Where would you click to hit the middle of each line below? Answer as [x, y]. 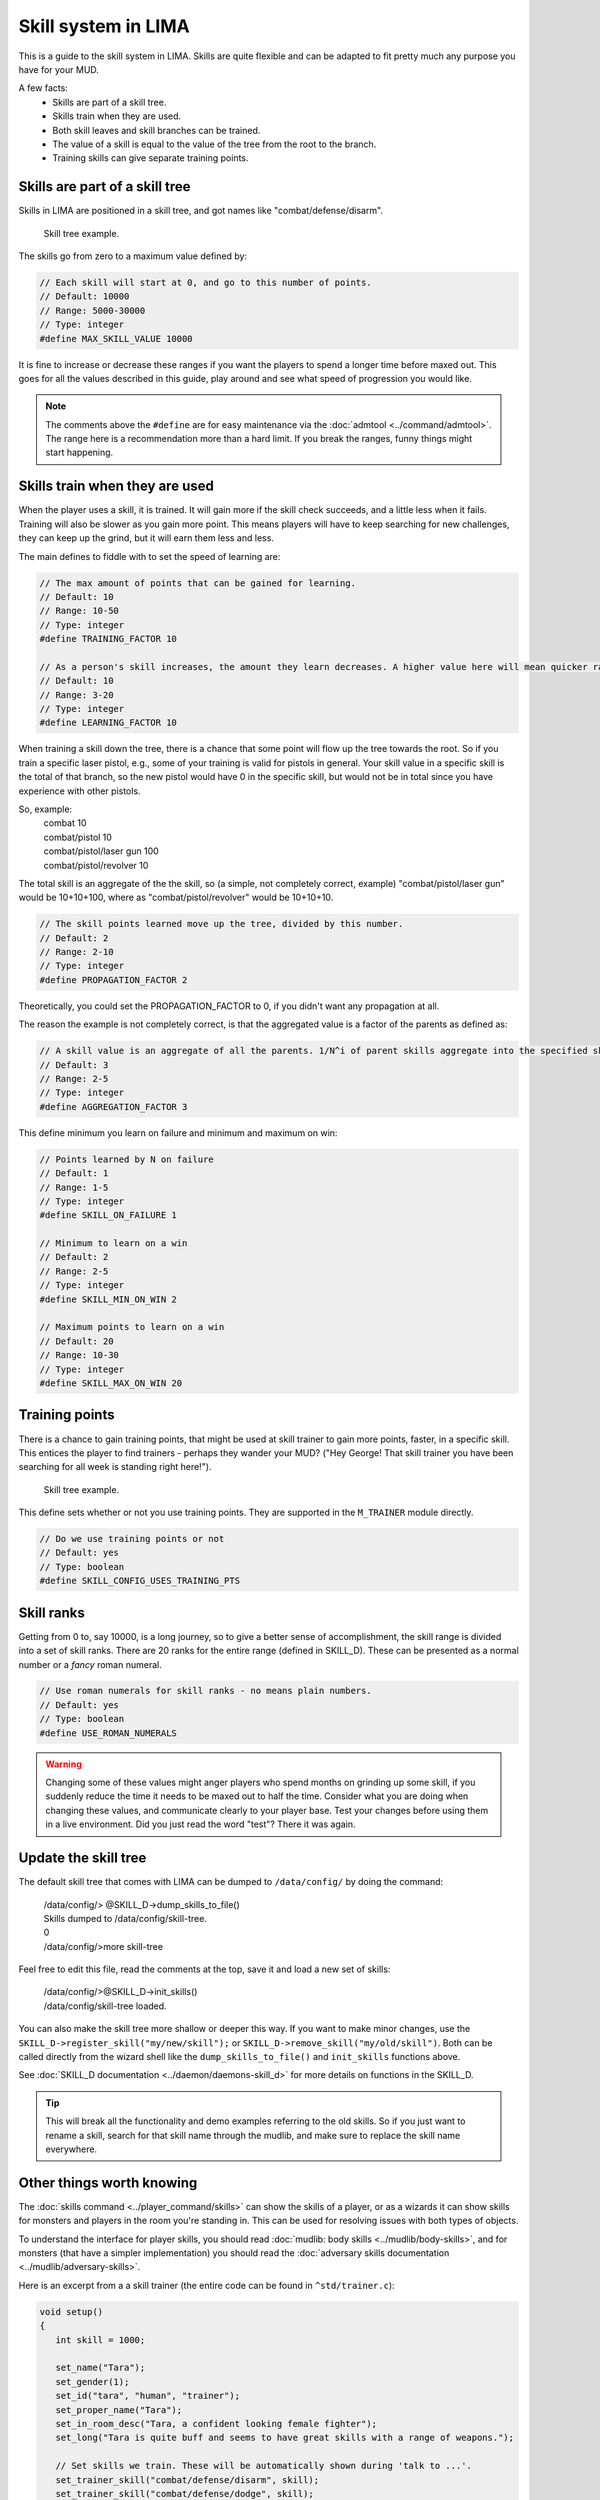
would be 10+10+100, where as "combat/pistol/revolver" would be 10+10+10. [176, 897]
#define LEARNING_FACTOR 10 [108, 723]
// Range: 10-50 [79, 611]
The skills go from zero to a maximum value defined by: [133, 256]
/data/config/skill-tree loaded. [105, 2006]
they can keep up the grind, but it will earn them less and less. [146, 538]
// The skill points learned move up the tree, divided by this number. [221, 924]
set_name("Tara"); [100, 2368]
